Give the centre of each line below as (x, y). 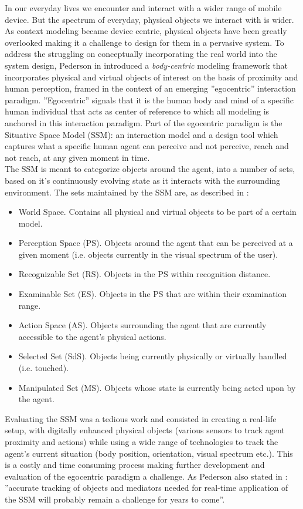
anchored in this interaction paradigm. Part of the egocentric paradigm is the (144, 122)
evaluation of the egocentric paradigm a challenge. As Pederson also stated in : (146, 476)
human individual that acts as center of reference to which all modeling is (137, 111)
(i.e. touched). (43, 368)
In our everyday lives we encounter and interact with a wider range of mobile (143, 8)
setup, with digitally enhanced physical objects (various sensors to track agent (145, 430)
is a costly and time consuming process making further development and (135, 465)
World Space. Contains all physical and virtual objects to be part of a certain (157, 212)
